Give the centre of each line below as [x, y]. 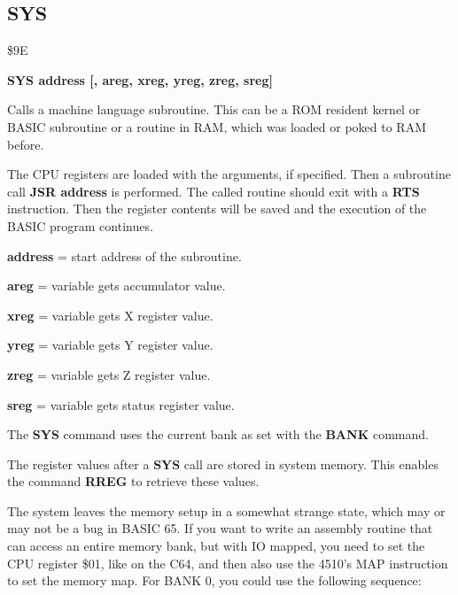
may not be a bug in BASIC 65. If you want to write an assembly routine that [220, 528]
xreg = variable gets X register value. [110, 315]
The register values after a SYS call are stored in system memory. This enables [223, 464]
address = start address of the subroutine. [124, 255]
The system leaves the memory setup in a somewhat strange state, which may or [226, 510]
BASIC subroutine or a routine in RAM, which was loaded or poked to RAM [217, 126]
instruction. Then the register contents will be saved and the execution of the [217, 209]
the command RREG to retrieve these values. [133, 481]
